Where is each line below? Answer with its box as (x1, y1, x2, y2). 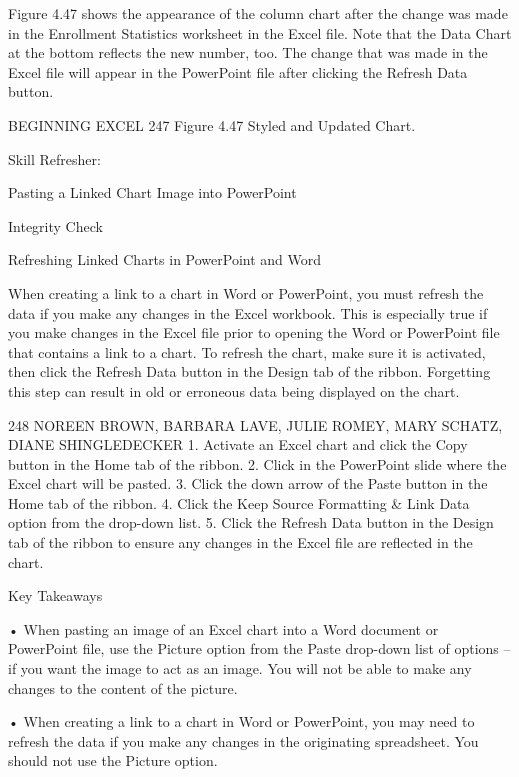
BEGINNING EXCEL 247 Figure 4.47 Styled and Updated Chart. (8, 114, 416, 135)
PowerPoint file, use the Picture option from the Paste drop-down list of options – (8, 638, 511, 659)
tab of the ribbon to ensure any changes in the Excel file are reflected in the (8, 532, 473, 553)
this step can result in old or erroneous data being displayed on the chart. (8, 380, 460, 401)
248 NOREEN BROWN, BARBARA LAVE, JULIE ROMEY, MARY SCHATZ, (8, 414, 503, 435)
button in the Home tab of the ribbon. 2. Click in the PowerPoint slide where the (8, 453, 507, 474)
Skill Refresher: (8, 148, 101, 169)
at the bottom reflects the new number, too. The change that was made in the (8, 42, 488, 63)
